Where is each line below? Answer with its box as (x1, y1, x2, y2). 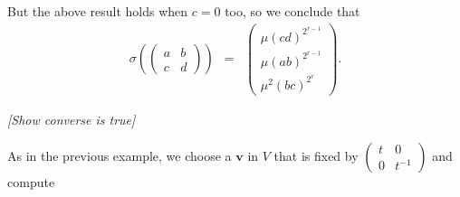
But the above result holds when (7, 2, 188, 20)
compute (7, 172, 55, 191)
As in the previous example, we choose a (7, 145, 232, 164)
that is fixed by (273, 145, 359, 164)
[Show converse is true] (7, 109, 136, 128)
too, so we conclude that (225, 2, 360, 20)
